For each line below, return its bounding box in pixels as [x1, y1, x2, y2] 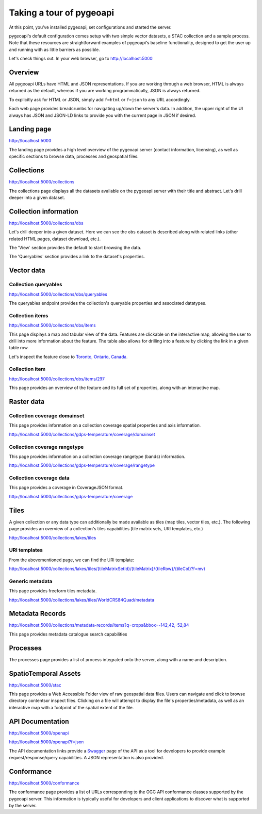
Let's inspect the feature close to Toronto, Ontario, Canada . [9, 354, 128, 359]
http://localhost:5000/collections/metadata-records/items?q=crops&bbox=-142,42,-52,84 [9, 622, 189, 628]
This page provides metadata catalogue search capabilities [9, 631, 128, 637]
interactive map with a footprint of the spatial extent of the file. [9, 704, 134, 710]
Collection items [9, 312, 49, 319]
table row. [9, 345, 29, 351]
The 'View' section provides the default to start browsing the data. [9, 245, 142, 251]
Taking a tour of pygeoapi [9, 7, 114, 18]
